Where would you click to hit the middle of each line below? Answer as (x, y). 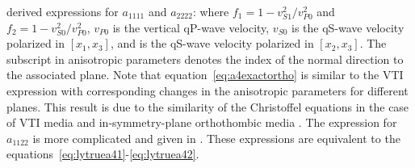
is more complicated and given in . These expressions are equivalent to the (216, 138)
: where (211, 11)
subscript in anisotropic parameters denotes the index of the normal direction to (205, 59)
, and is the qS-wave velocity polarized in (212, 43)
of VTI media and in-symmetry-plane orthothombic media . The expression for (202, 122)
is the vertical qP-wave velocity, (191, 27)
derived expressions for (63, 11)
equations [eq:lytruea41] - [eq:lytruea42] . (103, 154)
